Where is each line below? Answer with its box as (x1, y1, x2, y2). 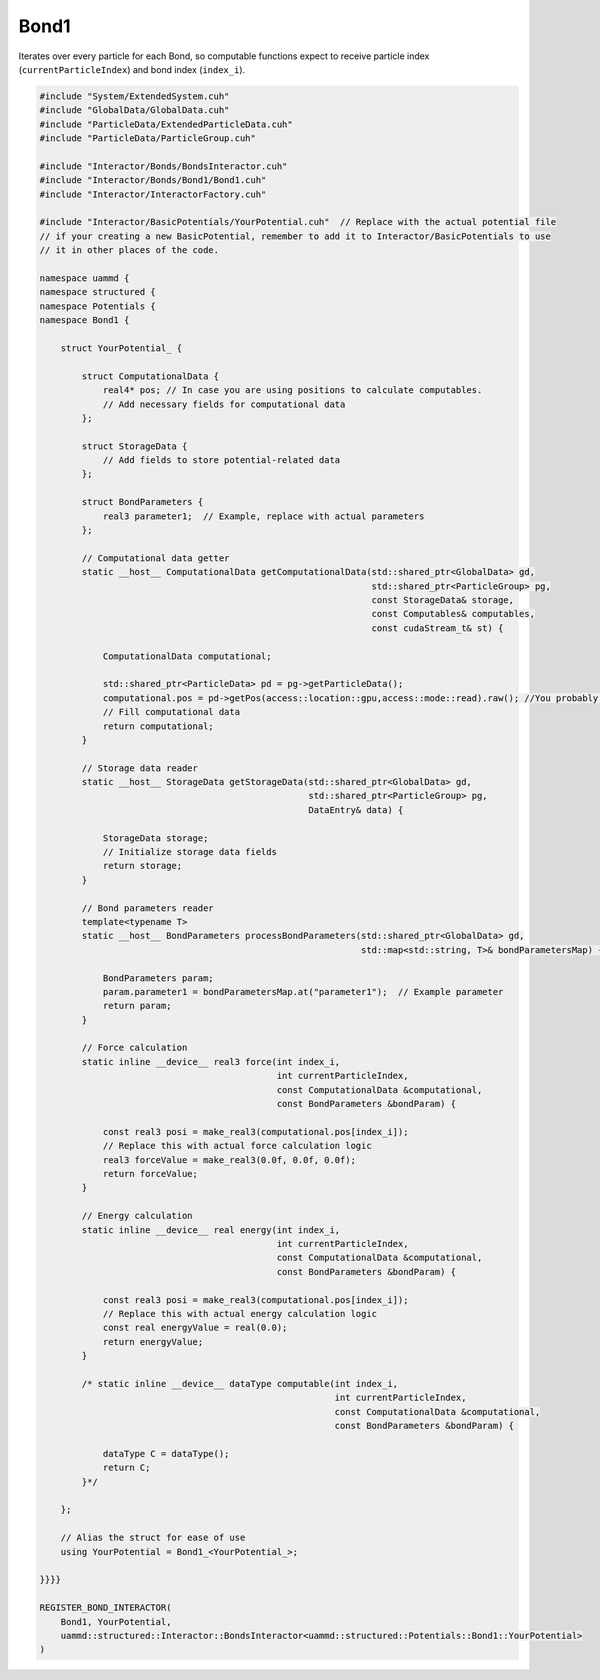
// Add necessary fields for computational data (102, 398, 346, 410)
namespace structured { (39, 286, 157, 298)
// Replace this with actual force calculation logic (102, 1140, 372, 1152)
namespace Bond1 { (39, 315, 130, 326)
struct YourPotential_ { (60, 342, 183, 354)
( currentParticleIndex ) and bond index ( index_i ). (18, 63, 246, 75)
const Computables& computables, (371, 608, 535, 620)
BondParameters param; (102, 972, 214, 984)
